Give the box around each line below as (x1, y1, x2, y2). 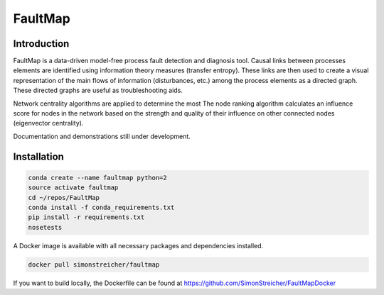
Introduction (13, 38, 70, 50)
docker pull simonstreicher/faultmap (28, 260, 160, 269)
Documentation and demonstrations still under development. (13, 132, 191, 140)
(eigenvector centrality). (13, 119, 84, 128)
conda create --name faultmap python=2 (28, 174, 167, 182)
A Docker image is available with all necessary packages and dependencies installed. (13, 241, 264, 250)
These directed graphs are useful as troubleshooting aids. (13, 86, 183, 95)
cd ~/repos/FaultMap (28, 194, 100, 201)
